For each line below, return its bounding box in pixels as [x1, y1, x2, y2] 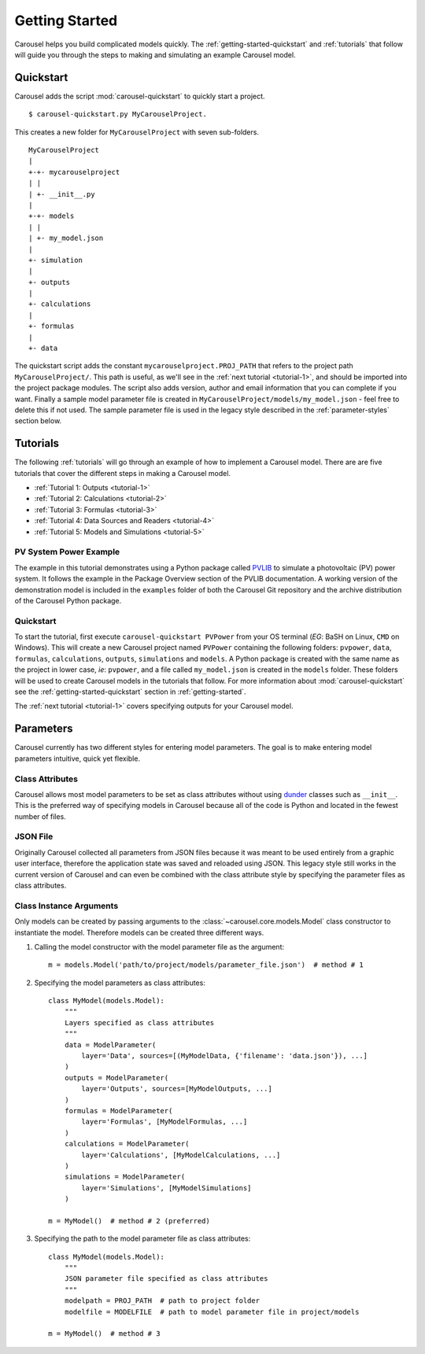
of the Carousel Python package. [14, 596, 122, 605]
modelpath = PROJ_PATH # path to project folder [64, 1297, 260, 1305]
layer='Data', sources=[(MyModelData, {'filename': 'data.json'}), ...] [81, 1051, 368, 1061]
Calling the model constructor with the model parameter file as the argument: [34, 942, 285, 951]
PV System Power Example [14, 547, 120, 558]
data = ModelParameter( [64, 1040, 157, 1050]
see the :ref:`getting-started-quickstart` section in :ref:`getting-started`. [14, 687, 246, 696]
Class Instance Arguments [14, 900, 119, 911]
